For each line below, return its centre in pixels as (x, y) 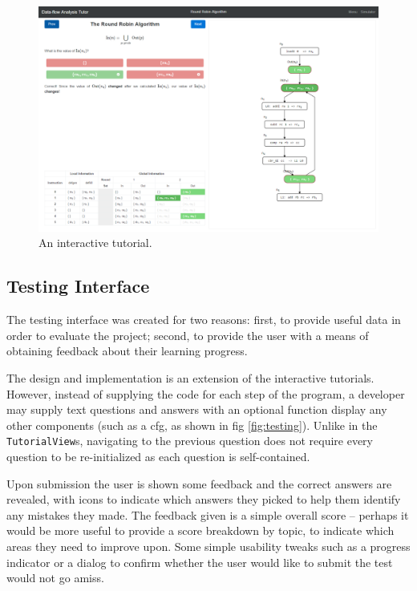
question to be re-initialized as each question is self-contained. (158, 456)
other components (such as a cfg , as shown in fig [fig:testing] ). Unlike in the (192, 425)
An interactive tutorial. (95, 243)
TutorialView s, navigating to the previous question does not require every (190, 441)
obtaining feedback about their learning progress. (127, 351)
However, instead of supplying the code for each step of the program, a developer (206, 393)
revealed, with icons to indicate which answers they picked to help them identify (204, 499)
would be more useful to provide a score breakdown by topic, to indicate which (200, 530)
